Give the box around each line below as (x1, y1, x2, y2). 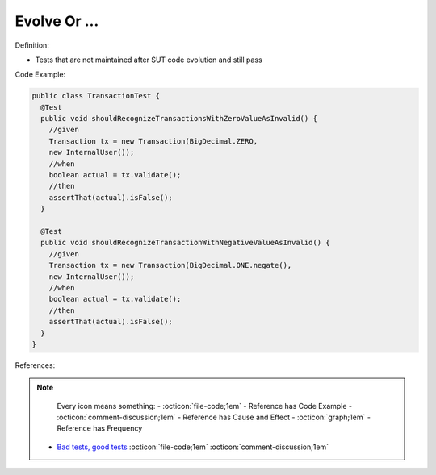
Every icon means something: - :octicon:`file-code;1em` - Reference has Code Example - (57, 401, 353, 410)
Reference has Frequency (57, 423, 143, 433)
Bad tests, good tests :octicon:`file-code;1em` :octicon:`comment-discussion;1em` (57, 442, 329, 452)
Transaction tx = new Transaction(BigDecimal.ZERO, (48, 136, 258, 145)
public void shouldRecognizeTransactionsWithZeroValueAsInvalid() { (40, 114, 318, 123)
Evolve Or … (15, 12, 99, 30)
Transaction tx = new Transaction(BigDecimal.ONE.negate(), (48, 260, 292, 270)
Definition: (15, 40, 50, 50)
